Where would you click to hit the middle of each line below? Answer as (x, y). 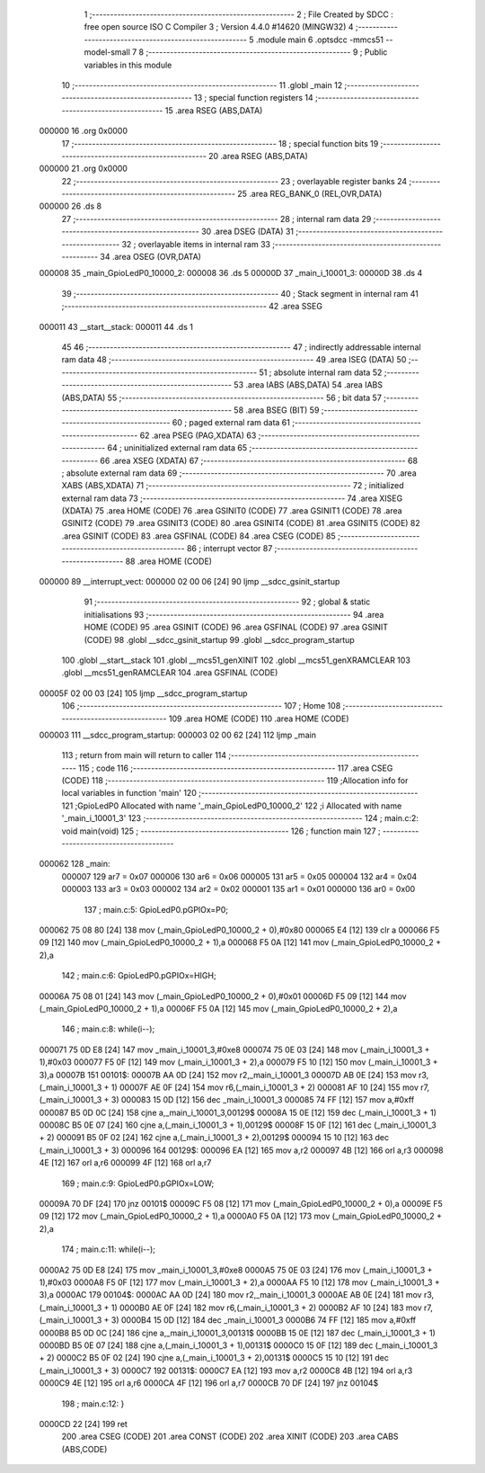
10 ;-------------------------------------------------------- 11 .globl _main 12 (202, 85)
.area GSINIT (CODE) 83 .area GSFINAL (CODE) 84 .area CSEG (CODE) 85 (198, 536)
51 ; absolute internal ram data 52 (321, 372)
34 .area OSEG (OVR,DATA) (151, 257)
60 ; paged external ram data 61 (231, 423)
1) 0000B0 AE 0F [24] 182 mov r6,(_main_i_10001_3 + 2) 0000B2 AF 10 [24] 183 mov (266, 1308)
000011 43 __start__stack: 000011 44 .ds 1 (116, 326)
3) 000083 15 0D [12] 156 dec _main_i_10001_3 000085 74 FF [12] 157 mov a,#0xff (263, 1100)
